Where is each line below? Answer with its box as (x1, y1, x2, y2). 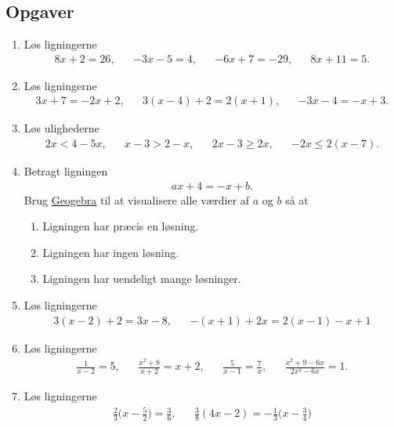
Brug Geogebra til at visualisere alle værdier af (23, 191, 250, 208)
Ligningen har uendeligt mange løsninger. (42, 270, 241, 287)
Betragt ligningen (23, 163, 108, 179)
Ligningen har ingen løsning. (42, 244, 179, 260)
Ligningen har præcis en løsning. (42, 218, 199, 234)
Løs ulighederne (23, 120, 99, 136)
